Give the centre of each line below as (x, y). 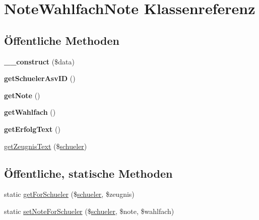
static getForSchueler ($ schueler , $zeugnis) (69, 194)
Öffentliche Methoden (62, 40)
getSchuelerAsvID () (40, 78)
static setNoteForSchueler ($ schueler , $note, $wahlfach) (89, 211)
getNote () (22, 95)
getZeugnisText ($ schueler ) (46, 146)
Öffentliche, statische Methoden (88, 173)
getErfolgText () (32, 129)
